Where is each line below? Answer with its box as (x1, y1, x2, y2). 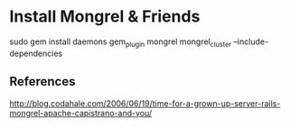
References (9, 74, 76, 89)
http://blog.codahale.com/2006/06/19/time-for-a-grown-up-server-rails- (9, 97, 281, 109)
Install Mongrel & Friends (9, 6, 201, 27)
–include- (233, 36, 269, 47)
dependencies (9, 48, 63, 59)
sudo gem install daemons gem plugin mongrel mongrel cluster (9, 36, 232, 49)
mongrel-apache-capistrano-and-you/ (9, 107, 153, 118)
